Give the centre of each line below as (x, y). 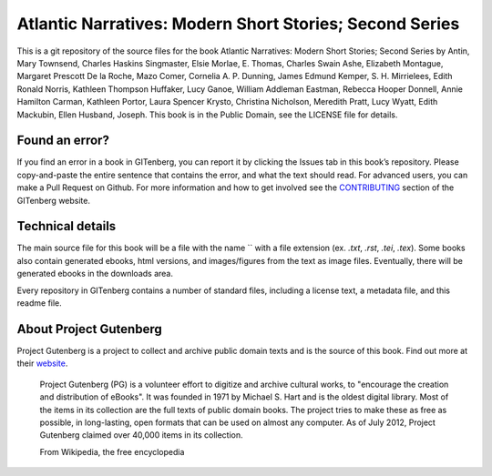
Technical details (67, 226)
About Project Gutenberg (90, 329)
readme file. (40, 303)
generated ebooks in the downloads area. (95, 274)
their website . (42, 363)
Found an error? (63, 141)
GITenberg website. (54, 200)
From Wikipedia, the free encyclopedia (112, 451)
